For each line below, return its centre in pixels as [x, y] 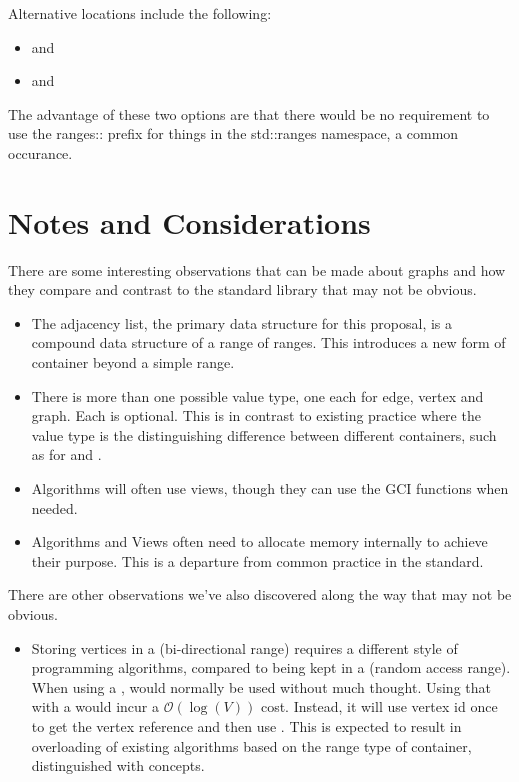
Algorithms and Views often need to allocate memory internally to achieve [259, 541]
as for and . [66, 454]
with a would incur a [95, 706]
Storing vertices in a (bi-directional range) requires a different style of [244, 647]
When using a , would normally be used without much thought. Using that [261, 686]
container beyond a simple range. [133, 362]
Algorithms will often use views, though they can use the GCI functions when [270, 488]
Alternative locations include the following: [140, 13]
